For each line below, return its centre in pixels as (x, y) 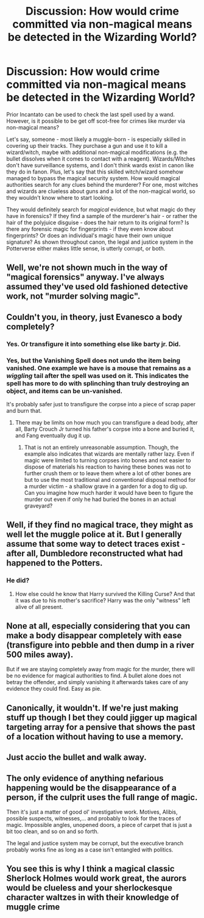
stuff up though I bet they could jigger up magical (102, 717)
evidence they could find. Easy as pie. (54, 689)
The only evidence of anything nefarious (85, 778)
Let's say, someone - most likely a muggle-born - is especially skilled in (96, 139)
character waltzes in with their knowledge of (93, 898)
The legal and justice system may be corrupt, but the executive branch (95, 843)
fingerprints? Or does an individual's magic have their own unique (89, 235)
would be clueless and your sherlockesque (89, 888)
